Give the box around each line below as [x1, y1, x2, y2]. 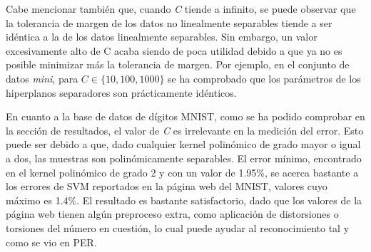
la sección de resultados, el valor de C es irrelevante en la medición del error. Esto [6, 122, 364, 137]
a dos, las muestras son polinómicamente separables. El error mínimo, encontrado [6, 150, 362, 165]
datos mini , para [6, 70, 78, 85]
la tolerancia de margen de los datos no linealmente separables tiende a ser [6, 15, 332, 30]
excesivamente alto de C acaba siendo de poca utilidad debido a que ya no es [6, 43, 342, 58]
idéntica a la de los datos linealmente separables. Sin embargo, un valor [6, 29, 317, 44]
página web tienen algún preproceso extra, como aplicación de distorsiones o [6, 206, 339, 221]
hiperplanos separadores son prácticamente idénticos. [6, 85, 237, 100]
